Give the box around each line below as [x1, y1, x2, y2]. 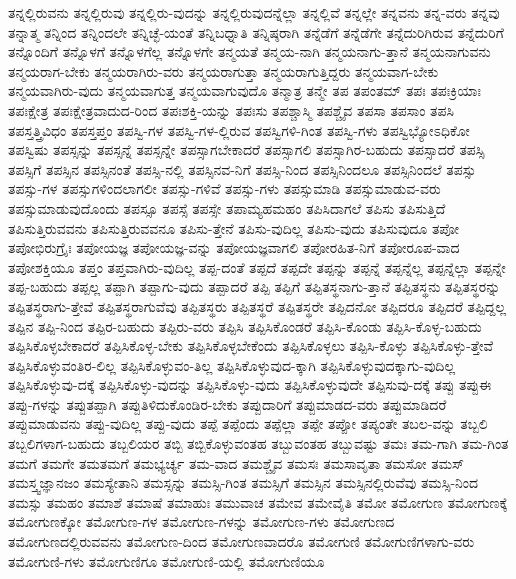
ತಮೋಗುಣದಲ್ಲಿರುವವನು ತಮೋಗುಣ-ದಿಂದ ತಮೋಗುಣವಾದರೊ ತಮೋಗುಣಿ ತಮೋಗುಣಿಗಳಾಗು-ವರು [8, 531, 475, 552]
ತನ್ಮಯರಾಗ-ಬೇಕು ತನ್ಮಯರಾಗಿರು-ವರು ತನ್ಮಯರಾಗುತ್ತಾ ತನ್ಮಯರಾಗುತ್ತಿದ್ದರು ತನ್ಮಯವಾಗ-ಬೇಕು [8, 60, 439, 81]
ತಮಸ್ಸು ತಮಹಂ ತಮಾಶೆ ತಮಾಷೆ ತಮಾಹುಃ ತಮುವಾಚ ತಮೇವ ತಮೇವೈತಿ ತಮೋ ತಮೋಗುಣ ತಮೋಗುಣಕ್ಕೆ [8, 491, 508, 512]
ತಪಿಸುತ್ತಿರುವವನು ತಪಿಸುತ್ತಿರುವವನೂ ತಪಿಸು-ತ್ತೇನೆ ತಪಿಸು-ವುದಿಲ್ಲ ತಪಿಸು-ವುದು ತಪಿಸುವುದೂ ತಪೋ [8, 217, 460, 238]
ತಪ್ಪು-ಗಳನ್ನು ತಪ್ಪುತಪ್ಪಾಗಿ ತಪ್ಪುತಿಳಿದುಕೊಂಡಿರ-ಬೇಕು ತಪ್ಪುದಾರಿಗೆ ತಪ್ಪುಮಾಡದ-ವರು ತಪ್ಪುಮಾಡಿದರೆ [8, 393, 447, 414]
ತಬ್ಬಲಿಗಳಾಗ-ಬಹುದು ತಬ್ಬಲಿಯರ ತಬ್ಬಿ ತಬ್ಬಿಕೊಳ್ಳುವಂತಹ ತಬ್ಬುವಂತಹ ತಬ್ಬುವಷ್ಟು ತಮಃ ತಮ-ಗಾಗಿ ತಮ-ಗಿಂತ [8, 433, 509, 454]
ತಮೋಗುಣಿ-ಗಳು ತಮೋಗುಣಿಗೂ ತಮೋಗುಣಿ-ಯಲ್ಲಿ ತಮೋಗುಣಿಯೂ [8, 550, 325, 571]
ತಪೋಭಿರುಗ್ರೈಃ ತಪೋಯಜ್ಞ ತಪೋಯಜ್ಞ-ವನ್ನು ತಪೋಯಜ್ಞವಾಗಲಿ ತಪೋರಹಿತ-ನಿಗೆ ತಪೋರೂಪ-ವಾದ [8, 237, 460, 258]
